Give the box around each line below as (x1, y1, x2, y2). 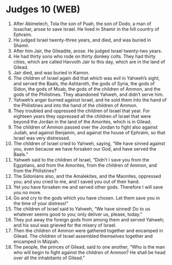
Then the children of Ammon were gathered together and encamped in (13, 227, 163, 234)
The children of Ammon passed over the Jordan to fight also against (13, 124, 158, 130)
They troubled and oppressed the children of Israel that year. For (13, 108, 150, 114)
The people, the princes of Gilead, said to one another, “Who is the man (13, 243, 165, 250)
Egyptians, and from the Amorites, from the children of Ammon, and (13, 162, 157, 168)
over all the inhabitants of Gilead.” (13, 255, 85, 261)
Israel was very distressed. (13, 135, 70, 141)
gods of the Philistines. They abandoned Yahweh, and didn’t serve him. (13, 91, 164, 97)
